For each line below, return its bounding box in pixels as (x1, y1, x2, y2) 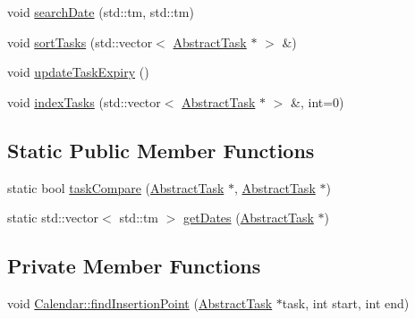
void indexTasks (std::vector (7, 92, 161, 111)
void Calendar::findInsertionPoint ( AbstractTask (7, 293, 273, 312)
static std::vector (7, 208, 99, 227)
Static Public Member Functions (7, 136, 315, 164)
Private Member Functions (7, 252, 261, 280)
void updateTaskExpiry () (7, 63, 149, 81)
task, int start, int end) (282, 293, 410, 312)
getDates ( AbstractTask (183, 208, 314, 227)
